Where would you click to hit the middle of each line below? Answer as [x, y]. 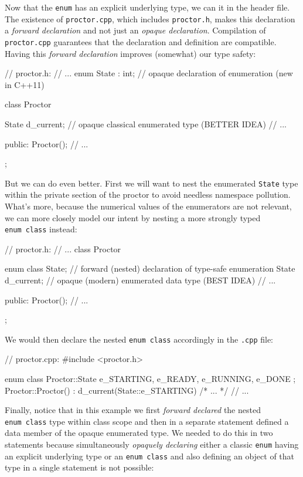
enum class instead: [41, 229]
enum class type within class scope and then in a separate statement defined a [147, 421]
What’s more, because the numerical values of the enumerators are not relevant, [148, 206]
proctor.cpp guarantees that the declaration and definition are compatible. [141, 41]
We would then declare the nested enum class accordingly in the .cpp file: [139, 339]
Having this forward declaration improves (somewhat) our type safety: [130, 53]
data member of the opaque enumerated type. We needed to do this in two [139, 433]
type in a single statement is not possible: [79, 467]
